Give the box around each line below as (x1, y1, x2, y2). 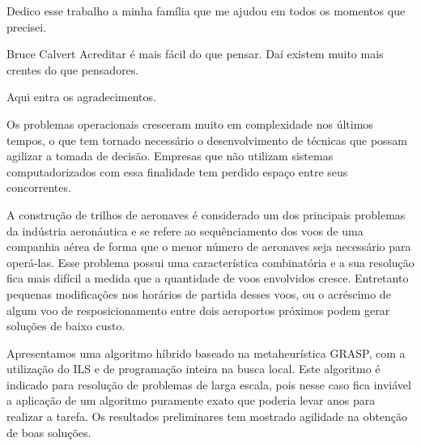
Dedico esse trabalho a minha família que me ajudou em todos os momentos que (6, 2, 406, 19)
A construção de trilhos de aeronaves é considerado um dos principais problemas (6, 206, 406, 223)
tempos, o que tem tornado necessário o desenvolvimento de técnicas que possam (6, 131, 407, 148)
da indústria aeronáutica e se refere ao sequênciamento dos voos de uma (6, 222, 364, 239)
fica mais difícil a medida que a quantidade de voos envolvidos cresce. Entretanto (6, 270, 409, 287)
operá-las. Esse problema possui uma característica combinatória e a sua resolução (6, 253, 415, 270)
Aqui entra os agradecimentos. (6, 88, 156, 105)
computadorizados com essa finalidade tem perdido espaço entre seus (6, 163, 348, 180)
